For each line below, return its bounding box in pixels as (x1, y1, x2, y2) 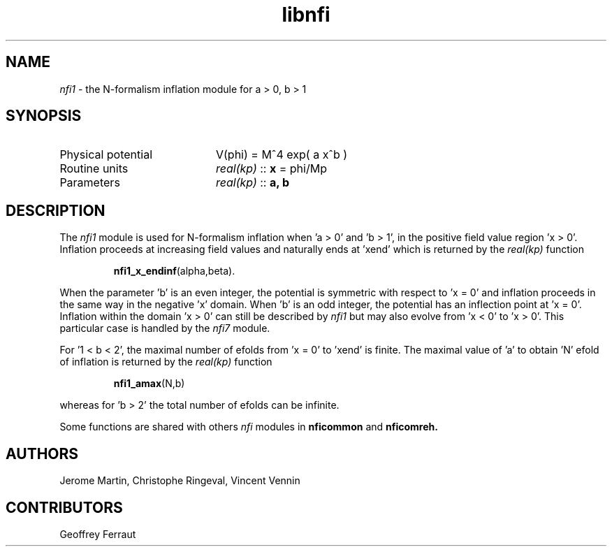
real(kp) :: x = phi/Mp (215, 161, 327, 176)
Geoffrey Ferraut (59, 528, 136, 540)
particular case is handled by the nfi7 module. (59, 322, 270, 335)
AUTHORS (6, 444, 79, 463)
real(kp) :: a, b (215, 175, 289, 190)
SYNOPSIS (6, 107, 82, 125)
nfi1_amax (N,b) (113, 377, 185, 390)
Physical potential (59, 147, 153, 162)
